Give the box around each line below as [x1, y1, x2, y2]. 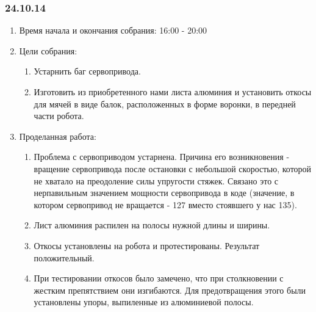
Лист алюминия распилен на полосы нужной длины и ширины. [34, 219, 270, 231]
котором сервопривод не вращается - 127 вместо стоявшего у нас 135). [34, 198, 297, 211]
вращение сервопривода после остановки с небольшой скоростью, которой [34, 162, 312, 175]
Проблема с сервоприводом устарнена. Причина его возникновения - [34, 150, 290, 163]
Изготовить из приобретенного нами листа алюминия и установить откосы [34, 85, 312, 98]
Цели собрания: [19, 44, 77, 57]
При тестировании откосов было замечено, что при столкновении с [34, 272, 284, 285]
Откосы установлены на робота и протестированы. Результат [34, 239, 260, 252]
